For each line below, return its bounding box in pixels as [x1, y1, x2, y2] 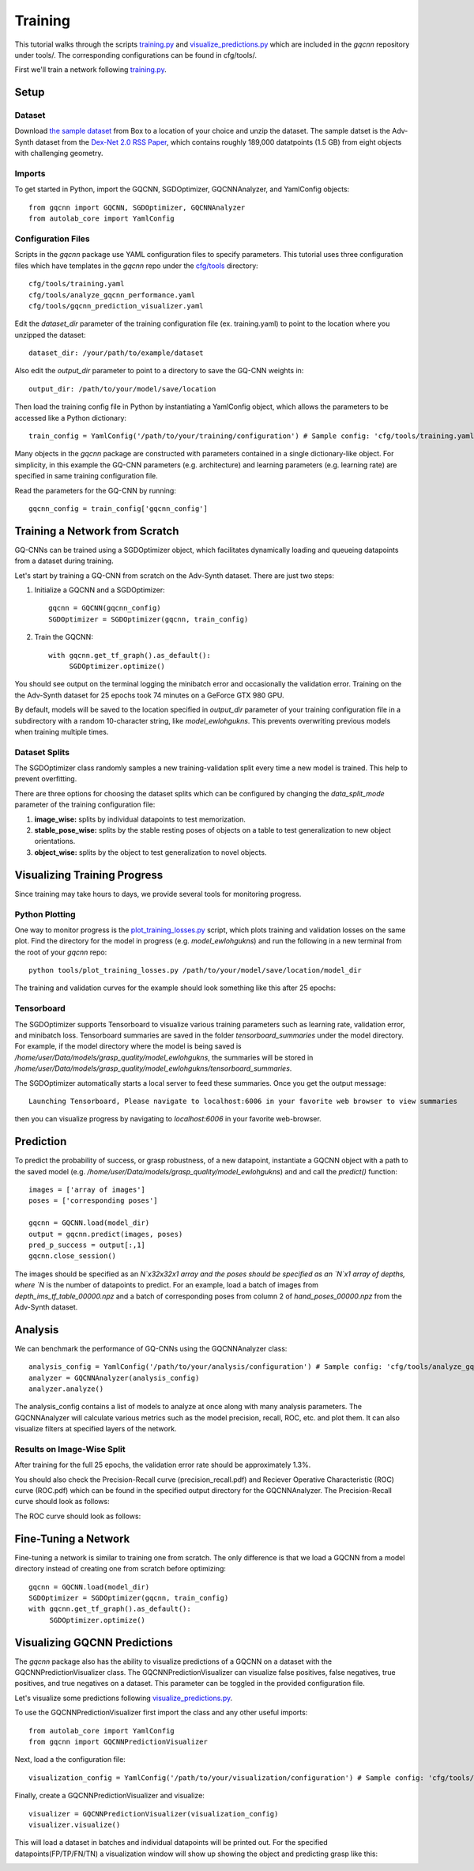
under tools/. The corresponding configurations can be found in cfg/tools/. [14, 50, 257, 59]
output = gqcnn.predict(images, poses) [28, 1230, 183, 1238]
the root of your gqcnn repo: [14, 947, 107, 957]
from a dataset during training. [14, 556, 114, 565]
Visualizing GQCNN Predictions [14, 1635, 173, 1649]
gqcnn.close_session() [28, 1252, 117, 1261]
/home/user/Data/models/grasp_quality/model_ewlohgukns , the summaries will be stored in [14, 1053, 314, 1062]
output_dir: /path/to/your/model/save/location [28, 384, 216, 393]
